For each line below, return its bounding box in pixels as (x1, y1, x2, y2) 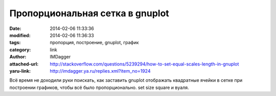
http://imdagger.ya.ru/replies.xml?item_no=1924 (50, 68, 151, 74)
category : (9, 46, 31, 53)
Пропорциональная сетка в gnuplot (9, 8, 170, 19)
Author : (9, 54, 27, 60)
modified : (9, 32, 31, 38)
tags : (9, 40, 21, 46)
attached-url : (9, 61, 39, 67)
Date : (9, 25, 21, 31)
